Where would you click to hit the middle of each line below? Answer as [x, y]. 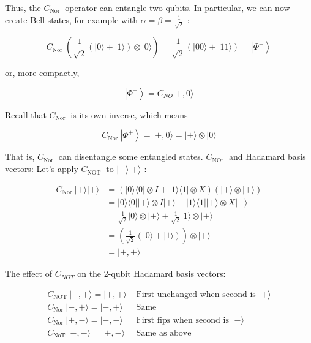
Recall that [26, 114]
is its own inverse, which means [129, 114]
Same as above [164, 333]
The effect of [28, 273]
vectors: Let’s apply [42, 169]
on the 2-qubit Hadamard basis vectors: [152, 273]
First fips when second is [182, 320]
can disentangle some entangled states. [131, 156]
